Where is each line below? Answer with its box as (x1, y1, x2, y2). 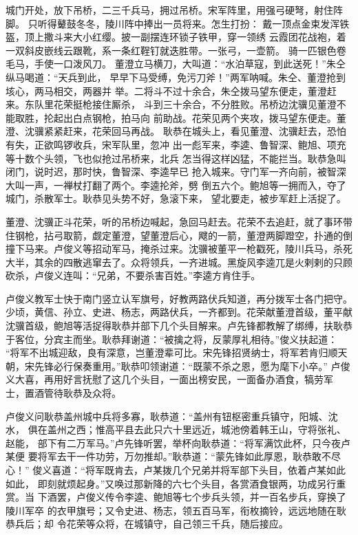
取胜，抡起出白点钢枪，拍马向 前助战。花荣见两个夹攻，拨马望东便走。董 (14, 110, 346, 124)
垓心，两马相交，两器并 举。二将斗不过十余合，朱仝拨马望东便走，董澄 (6, 83, 327, 98)
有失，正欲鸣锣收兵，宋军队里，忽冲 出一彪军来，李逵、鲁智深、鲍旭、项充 (6, 137, 346, 151)
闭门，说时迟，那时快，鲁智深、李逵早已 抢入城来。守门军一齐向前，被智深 (6, 164, 346, 179)
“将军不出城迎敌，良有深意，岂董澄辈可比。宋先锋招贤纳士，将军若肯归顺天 (6, 345, 348, 360)
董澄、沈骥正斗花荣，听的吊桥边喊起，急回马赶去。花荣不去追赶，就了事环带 (6, 214, 352, 228)
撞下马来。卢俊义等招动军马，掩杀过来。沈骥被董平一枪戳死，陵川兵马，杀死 (6, 241, 352, 256)
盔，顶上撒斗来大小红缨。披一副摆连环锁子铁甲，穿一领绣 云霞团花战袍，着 (6, 30, 346, 44)
